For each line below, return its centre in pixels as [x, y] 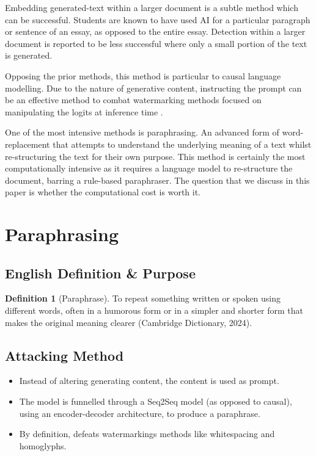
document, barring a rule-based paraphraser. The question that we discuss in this [157, 180]
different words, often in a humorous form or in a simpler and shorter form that [154, 310]
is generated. [29, 55]
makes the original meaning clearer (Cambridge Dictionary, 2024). [129, 322]
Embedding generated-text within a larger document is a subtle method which [152, 7]
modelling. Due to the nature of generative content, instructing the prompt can [153, 88]
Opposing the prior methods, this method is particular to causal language [143, 75]
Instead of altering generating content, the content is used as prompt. [149, 381]
